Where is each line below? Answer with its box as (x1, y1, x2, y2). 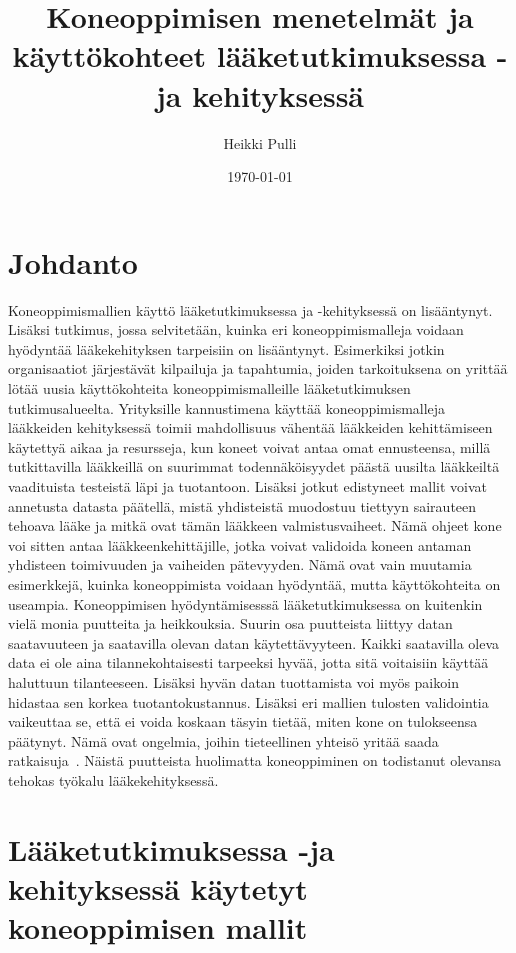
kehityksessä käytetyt (8, 867, 308, 908)
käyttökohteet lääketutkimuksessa (12, 35, 487, 76)
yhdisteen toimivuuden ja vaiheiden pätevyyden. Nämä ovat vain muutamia (8, 554, 472, 575)
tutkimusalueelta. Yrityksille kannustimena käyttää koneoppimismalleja (8, 397, 446, 418)
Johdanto (8, 241, 138, 282)
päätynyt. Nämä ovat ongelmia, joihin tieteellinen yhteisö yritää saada (8, 730, 439, 751)
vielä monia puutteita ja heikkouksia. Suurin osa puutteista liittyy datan (8, 613, 453, 634)
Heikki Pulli (223, 132, 297, 153)
